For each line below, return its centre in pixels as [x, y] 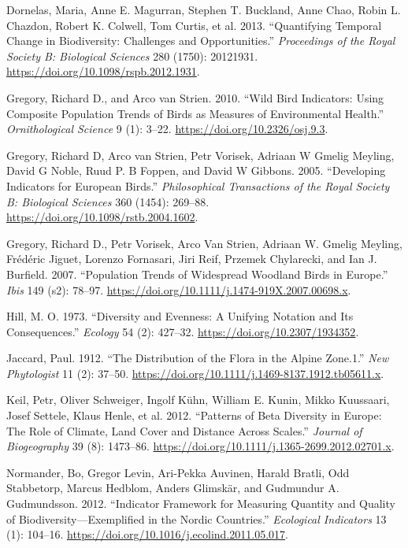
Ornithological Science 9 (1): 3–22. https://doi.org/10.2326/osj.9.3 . [167, 129]
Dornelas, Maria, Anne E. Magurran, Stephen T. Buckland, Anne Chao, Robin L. [204, 9]
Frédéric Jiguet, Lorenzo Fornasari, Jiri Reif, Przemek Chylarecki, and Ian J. [192, 259]
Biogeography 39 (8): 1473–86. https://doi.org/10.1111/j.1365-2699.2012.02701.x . [200, 446]
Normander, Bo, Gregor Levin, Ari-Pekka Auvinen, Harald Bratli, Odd [178, 472]
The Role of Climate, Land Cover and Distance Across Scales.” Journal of [184, 430]
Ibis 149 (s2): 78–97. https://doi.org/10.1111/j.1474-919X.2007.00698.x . [179, 289]
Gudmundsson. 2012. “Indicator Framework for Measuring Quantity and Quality [201, 504]
